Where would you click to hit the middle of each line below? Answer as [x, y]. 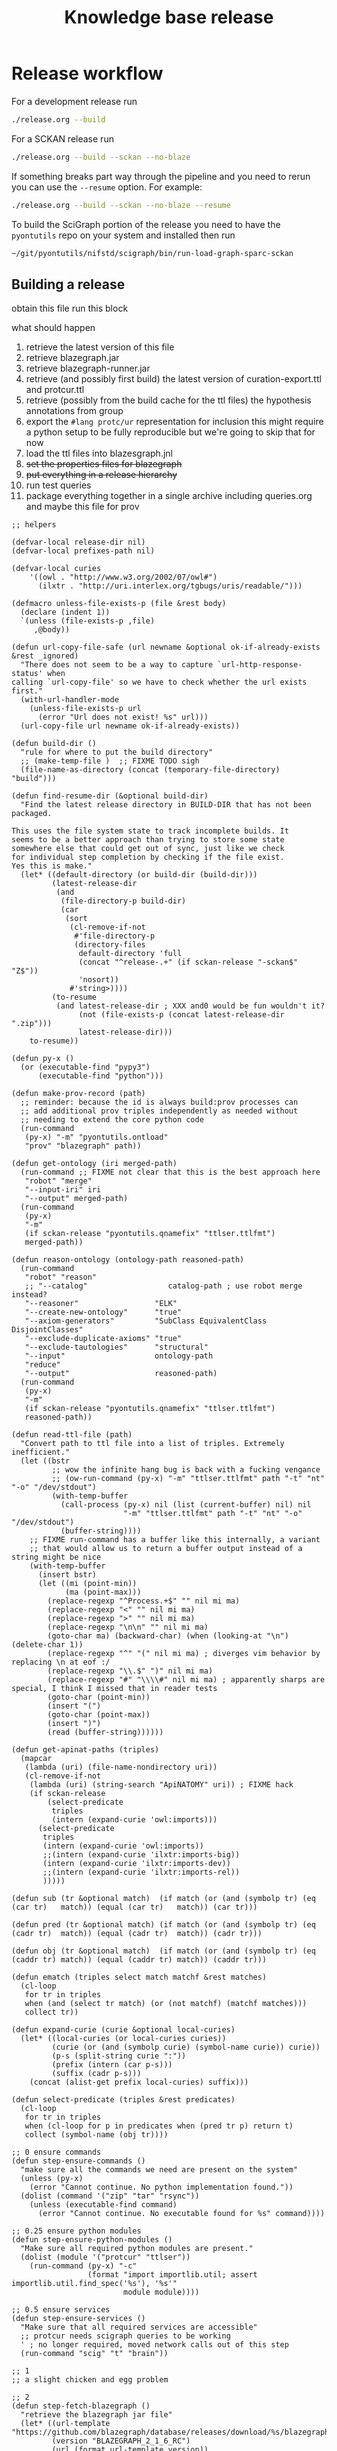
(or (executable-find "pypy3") [85, 1067]
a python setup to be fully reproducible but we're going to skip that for [170, 432]
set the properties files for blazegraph [104, 464]
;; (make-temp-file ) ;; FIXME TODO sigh [110, 761]
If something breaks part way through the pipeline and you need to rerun [161, 176]
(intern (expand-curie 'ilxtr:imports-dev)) [136, 1864]
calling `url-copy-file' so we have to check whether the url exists [159, 682]
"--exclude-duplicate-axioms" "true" [103, 1339]
